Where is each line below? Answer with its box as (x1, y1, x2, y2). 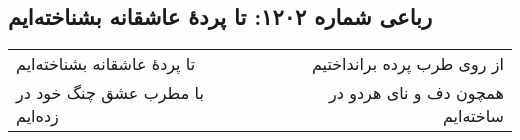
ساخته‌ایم (442, 104, 504, 128)
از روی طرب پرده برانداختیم (311, 52, 504, 76)
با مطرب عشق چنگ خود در (16, 81, 204, 105)
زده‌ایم (16, 104, 59, 128)
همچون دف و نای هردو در (329, 81, 504, 105)
